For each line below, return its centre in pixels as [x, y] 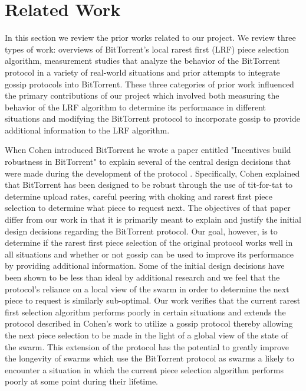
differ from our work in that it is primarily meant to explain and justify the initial [153, 219]
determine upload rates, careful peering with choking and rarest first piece [139, 196]
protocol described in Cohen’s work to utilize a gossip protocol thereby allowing [149, 323]
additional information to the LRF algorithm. [87, 130]
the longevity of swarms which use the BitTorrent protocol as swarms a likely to [149, 358]
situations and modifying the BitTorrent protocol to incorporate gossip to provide [152, 118]
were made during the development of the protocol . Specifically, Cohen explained [152, 173]
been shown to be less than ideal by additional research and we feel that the [142, 277]
